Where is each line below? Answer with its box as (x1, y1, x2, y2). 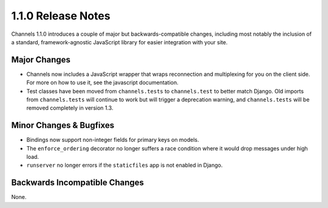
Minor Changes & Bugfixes (11, 120, 115, 130)
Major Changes (11, 55, 71, 65)
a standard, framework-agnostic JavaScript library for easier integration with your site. (11, 38, 228, 45)
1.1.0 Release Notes (11, 9, 111, 22)
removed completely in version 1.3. (26, 104, 114, 112)
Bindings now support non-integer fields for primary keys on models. (26, 136, 200, 144)
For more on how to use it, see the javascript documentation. (26, 79, 179, 86)
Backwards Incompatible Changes (11, 178, 144, 188)
